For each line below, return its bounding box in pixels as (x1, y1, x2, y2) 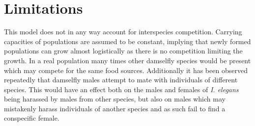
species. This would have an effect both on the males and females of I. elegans (4, 84, 239, 94)
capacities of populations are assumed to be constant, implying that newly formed (4, 36, 251, 46)
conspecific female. (4, 113, 59, 123)
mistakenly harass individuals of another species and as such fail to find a (4, 103, 226, 113)
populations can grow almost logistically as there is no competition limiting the (4, 46, 243, 56)
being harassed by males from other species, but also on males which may (4, 94, 226, 104)
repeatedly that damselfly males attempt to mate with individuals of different (4, 75, 238, 85)
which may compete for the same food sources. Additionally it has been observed (4, 65, 248, 75)
